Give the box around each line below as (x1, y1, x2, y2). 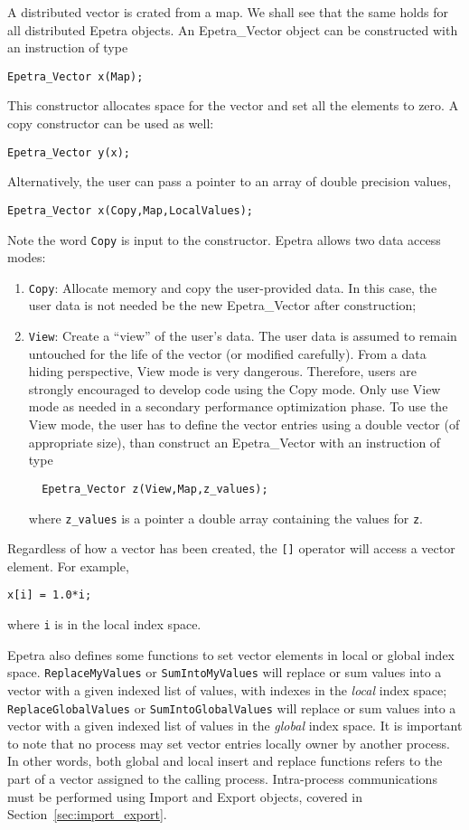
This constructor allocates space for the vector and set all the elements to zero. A (7, 96, 459, 115)
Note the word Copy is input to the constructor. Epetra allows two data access (7, 230, 441, 249)
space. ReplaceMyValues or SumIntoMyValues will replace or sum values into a (7, 663, 442, 682)
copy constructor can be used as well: (7, 114, 214, 133)
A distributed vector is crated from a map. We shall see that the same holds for (7, 3, 448, 21)
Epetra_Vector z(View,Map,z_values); (42, 482, 268, 495)
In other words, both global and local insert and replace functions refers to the (7, 751, 443, 770)
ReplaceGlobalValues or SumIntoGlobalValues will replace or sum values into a (7, 698, 456, 717)
